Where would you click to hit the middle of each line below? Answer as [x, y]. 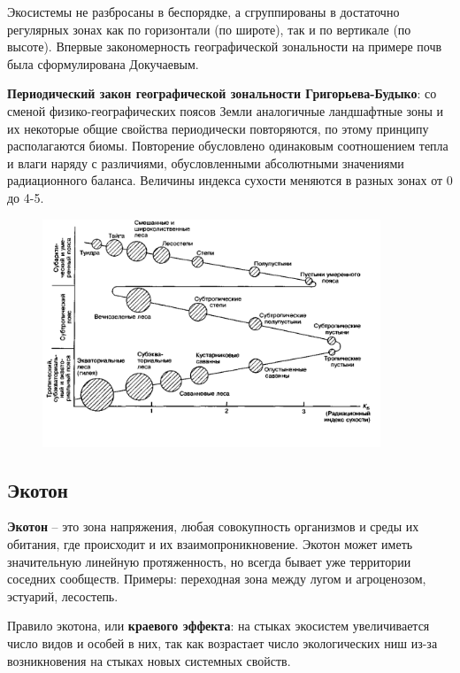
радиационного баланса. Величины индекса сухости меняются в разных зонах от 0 [230, 180]
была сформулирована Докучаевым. [103, 63]
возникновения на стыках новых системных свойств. [149, 660]
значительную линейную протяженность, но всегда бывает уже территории [209, 561]
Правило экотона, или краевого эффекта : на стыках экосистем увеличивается [218, 626]
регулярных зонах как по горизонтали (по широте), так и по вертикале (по [209, 29]
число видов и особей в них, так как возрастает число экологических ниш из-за [222, 643]
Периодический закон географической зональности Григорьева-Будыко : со [222, 93]
